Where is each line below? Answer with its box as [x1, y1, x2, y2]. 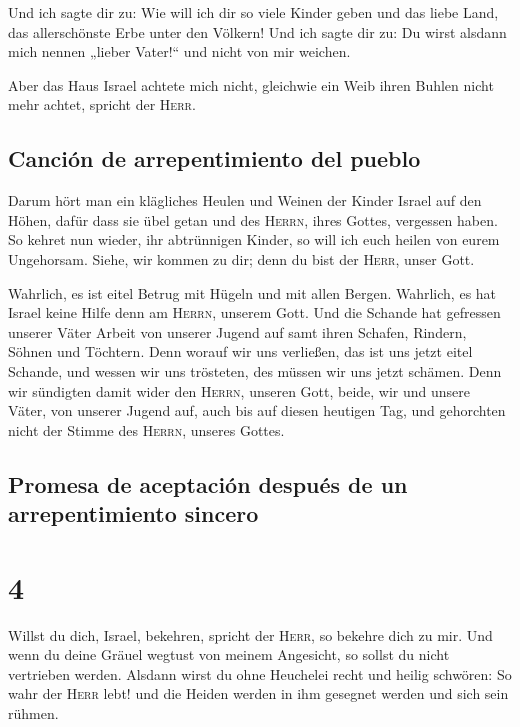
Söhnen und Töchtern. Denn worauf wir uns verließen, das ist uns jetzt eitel [8, 341, 473, 362]
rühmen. [8, 702, 59, 723]
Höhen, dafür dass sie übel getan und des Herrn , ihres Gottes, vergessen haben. [8, 209, 498, 230]
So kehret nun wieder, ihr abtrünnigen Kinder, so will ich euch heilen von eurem [8, 229, 500, 250]
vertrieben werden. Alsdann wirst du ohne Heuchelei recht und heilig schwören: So [8, 663, 512, 684]
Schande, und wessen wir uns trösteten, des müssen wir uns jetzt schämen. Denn [8, 360, 502, 381]
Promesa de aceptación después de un [8, 468, 408, 499]
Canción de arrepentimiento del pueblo [8, 143, 421, 174]
